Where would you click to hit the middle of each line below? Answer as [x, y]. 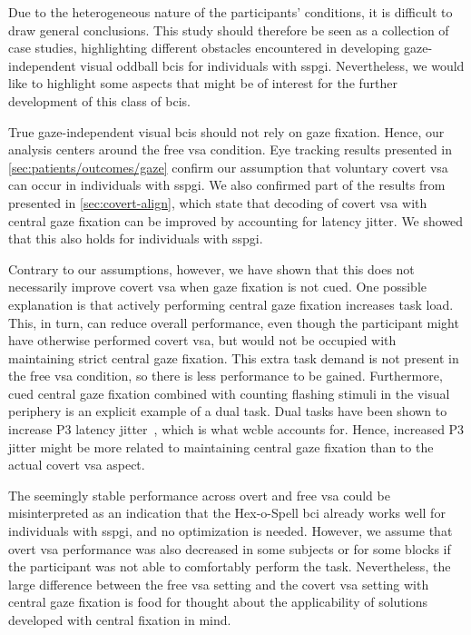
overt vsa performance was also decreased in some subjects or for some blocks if [230, 548]
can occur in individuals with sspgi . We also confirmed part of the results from [227, 185]
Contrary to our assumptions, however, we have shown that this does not [211, 268]
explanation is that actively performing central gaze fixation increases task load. [231, 304]
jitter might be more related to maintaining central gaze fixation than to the [221, 446]
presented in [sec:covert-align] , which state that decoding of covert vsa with [218, 202]
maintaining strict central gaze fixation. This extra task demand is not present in [234, 357]
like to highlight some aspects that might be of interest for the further [203, 83]
